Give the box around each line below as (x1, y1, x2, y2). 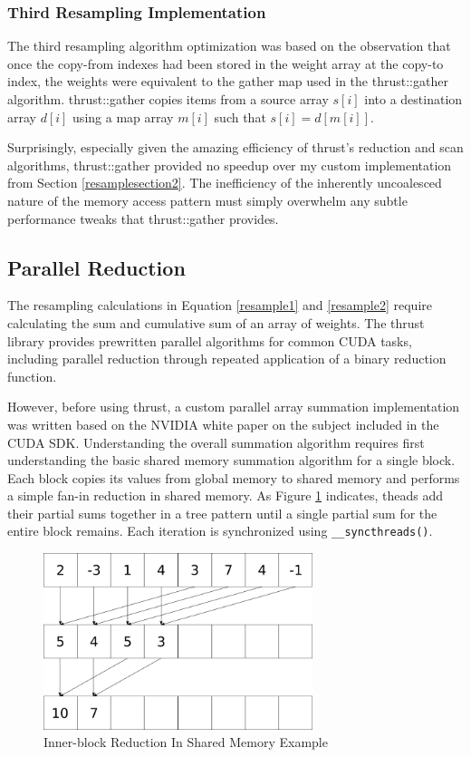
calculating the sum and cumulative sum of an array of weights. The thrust (7, 313, 425, 332)
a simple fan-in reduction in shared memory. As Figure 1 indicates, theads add (7, 486, 444, 505)
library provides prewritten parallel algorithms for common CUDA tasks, (7, 331, 412, 350)
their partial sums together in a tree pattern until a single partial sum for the (7, 503, 437, 522)
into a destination (364, 90, 463, 108)
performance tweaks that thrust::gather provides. (7, 209, 279, 228)
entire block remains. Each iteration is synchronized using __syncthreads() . (7, 521, 433, 540)
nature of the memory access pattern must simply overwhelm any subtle (7, 190, 408, 209)
